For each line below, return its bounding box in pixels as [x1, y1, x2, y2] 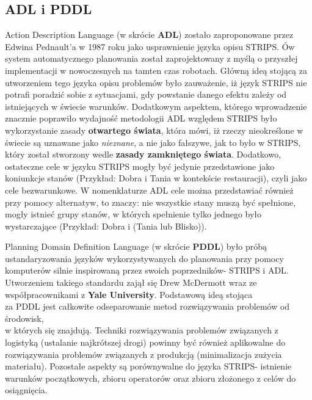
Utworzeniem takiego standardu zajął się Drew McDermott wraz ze [5, 276, 257, 289]
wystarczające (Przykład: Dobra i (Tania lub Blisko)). [5, 219, 207, 232]
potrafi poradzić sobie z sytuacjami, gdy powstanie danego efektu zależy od [5, 88, 287, 101]
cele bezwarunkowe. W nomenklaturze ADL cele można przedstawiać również [5, 183, 294, 196]
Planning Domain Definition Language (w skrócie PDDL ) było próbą [5, 240, 267, 253]
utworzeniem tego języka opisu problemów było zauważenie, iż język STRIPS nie [5, 76, 307, 89]
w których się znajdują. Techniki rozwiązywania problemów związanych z [5, 324, 278, 336]
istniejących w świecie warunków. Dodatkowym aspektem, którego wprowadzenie [5, 100, 307, 112]
